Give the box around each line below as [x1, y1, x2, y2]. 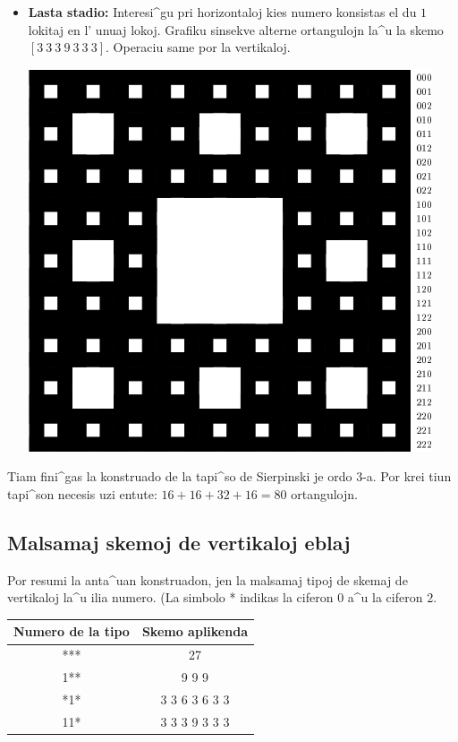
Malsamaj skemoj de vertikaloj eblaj [7, 528, 351, 556]
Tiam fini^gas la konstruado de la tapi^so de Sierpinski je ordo [7, 467, 352, 486]
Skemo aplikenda [141, 622, 248, 641]
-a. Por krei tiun [362, 467, 452, 486]
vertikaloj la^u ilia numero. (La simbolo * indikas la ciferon [7, 588, 334, 607]
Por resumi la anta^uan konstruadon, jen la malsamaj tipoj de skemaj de [7, 570, 408, 589]
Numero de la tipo [13, 622, 130, 641]
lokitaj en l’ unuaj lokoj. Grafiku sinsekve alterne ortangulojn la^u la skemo [28, 20, 444, 39]
